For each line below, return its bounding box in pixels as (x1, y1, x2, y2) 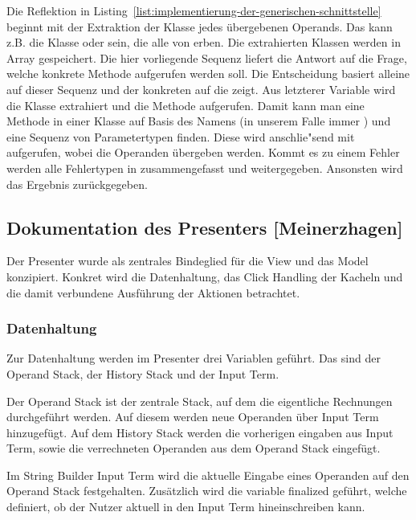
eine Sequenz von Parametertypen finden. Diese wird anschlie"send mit (6, 128, 355, 145)
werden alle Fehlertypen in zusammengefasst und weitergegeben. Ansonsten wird (6, 159, 403, 176)
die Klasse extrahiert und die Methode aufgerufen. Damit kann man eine (6, 96, 365, 113)
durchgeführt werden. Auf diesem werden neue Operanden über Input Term (6, 408, 379, 425)
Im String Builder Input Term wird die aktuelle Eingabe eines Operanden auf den (6, 466, 410, 483)
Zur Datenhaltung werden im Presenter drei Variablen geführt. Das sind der (6, 350, 381, 366)
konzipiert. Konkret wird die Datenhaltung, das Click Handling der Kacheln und (6, 268, 403, 285)
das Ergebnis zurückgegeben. (6, 175, 148, 192)
